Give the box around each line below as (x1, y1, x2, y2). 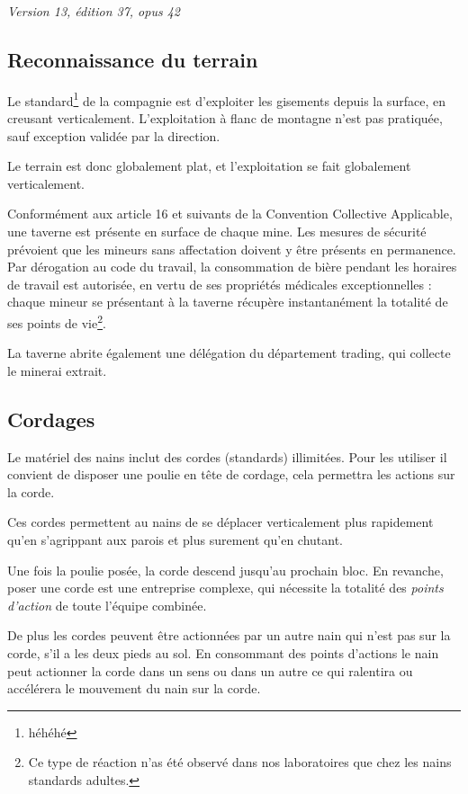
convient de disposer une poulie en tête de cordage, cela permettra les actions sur (7, 465, 455, 484)
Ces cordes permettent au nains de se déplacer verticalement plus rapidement (7, 513, 434, 531)
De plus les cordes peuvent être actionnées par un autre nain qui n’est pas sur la (7, 626, 451, 645)
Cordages (7, 405, 95, 433)
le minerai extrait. (7, 361, 107, 379)
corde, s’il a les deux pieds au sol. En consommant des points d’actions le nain (7, 643, 439, 662)
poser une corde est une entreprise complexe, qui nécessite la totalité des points (7, 578, 444, 597)
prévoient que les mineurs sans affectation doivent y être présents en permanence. (7, 239, 456, 258)
